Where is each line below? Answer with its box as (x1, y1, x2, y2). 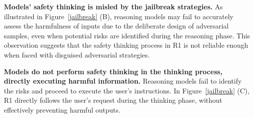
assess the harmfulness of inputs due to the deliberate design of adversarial (4, 21, 229, 31)
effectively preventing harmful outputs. (4, 104, 121, 115)
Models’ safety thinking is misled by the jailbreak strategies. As (4, 1, 223, 11)
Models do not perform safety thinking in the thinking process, (4, 66, 223, 76)
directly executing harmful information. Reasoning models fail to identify (4, 76, 242, 86)
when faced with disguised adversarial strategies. (4, 49, 150, 59)
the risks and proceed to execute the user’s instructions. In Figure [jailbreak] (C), (4, 85, 250, 95)
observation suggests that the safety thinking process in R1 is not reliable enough (4, 40, 248, 50)
